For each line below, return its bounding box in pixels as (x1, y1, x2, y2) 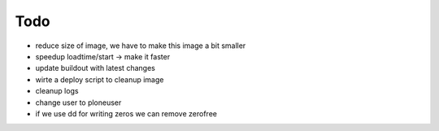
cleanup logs (35, 86, 79, 96)
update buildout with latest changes (35, 63, 156, 73)
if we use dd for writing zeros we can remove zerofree (35, 108, 217, 118)
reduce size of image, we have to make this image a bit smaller (35, 41, 246, 50)
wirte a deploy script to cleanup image (35, 74, 164, 85)
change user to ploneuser (35, 98, 122, 107)
